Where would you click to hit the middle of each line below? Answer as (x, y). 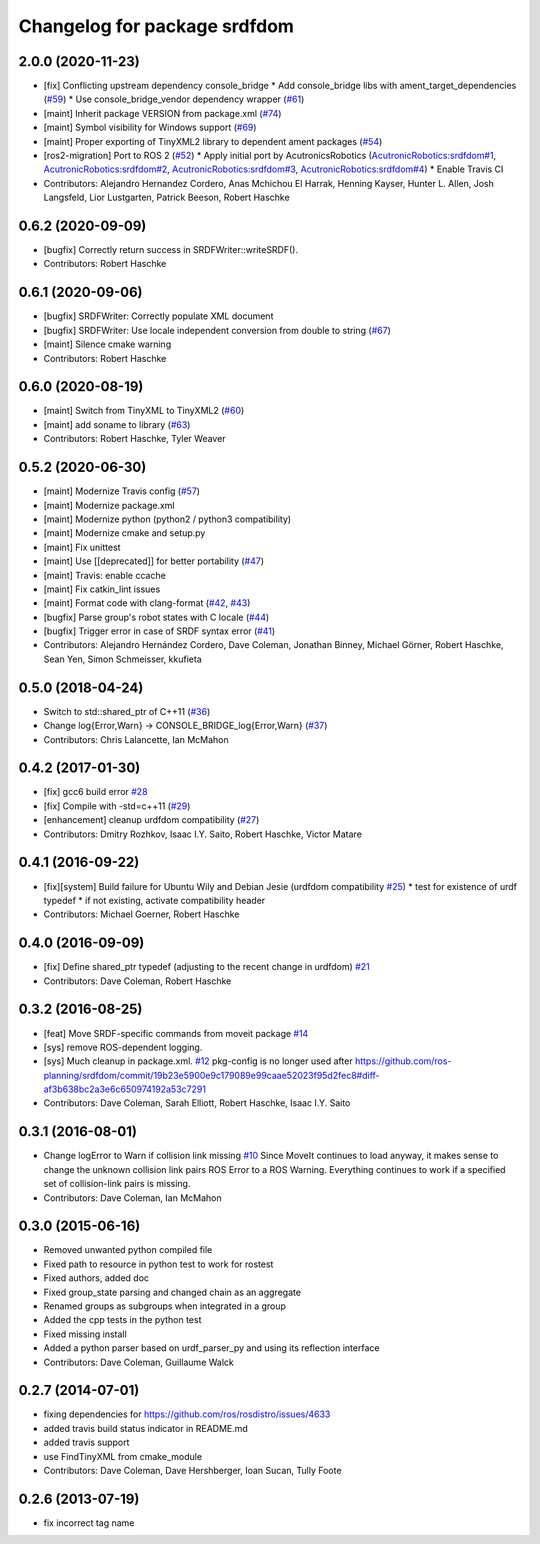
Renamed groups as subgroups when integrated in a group (165, 1306)
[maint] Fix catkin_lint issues (102, 589)
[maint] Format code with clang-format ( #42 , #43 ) (147, 603)
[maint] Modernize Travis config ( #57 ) (121, 491)
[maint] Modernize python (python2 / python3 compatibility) (167, 519)
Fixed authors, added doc (96, 1278)
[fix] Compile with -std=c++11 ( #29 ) (117, 806)
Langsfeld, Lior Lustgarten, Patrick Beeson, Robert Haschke (166, 197)
